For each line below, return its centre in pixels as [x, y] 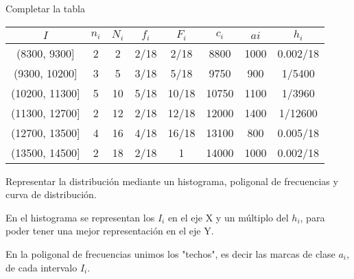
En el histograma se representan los [80, 217]
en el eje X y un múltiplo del [228, 217]
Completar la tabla [45, 8]
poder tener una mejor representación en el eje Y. [110, 231]
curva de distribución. [51, 194]
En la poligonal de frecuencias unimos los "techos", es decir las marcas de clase [170, 253]
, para [312, 217]
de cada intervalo [42, 267]
